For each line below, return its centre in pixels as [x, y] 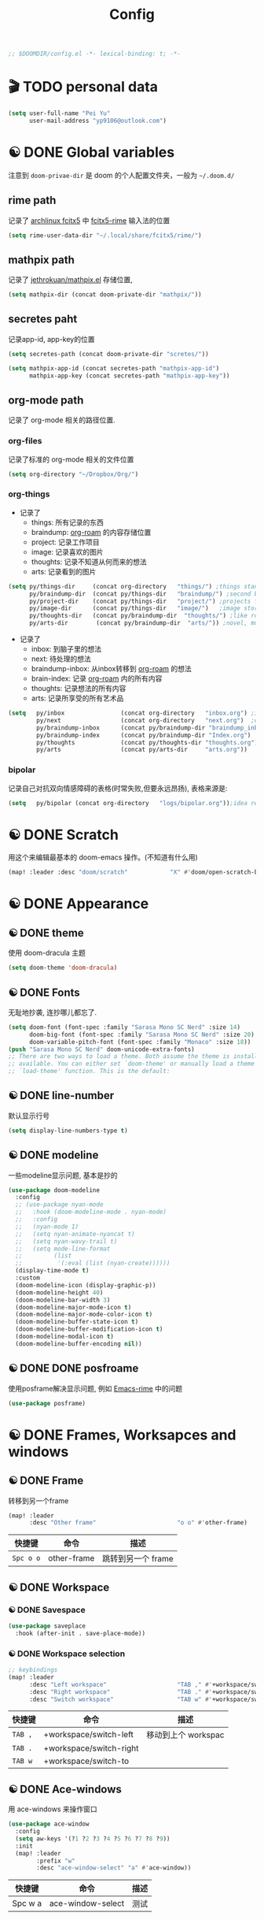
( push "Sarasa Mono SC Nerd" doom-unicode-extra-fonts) [101, 1049]
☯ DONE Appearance [79, 904]
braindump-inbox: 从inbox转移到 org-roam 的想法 [112, 669]
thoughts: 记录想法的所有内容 [79, 689]
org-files [25, 441]
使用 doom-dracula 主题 [47, 953]
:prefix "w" [56, 1861]
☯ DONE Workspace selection [67, 1654]
